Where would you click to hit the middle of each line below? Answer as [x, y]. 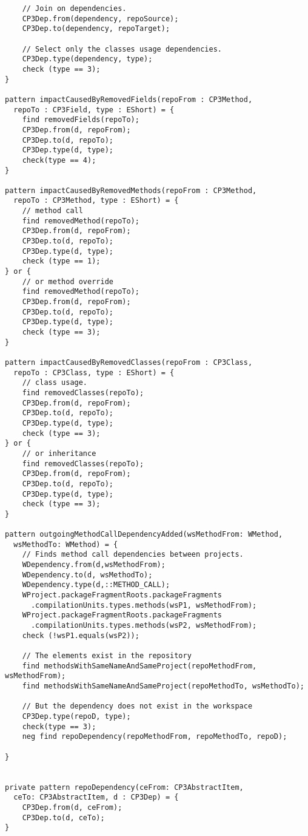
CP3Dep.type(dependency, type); [87, 59]
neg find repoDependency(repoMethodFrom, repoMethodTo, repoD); [155, 737]
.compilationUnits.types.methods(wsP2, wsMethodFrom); [144, 626]
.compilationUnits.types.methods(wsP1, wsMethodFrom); [144, 605]
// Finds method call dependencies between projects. [133, 555]
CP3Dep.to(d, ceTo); [63, 817]
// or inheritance [59, 453]
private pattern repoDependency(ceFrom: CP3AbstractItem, [124, 787]
